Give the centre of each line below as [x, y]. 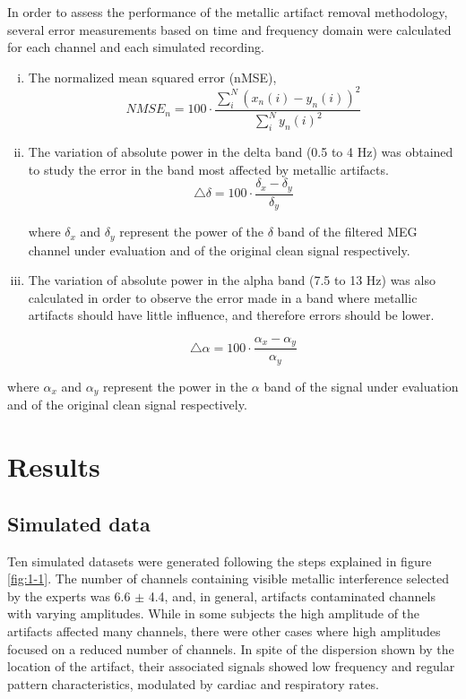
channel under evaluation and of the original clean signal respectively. [219, 250]
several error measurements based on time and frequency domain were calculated [229, 29]
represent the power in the [175, 386]
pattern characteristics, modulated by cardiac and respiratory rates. [193, 683]
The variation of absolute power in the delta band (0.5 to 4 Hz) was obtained [241, 152]
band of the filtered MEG [347, 232]
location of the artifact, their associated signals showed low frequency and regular [231, 666]
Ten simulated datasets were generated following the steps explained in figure [220, 561]
